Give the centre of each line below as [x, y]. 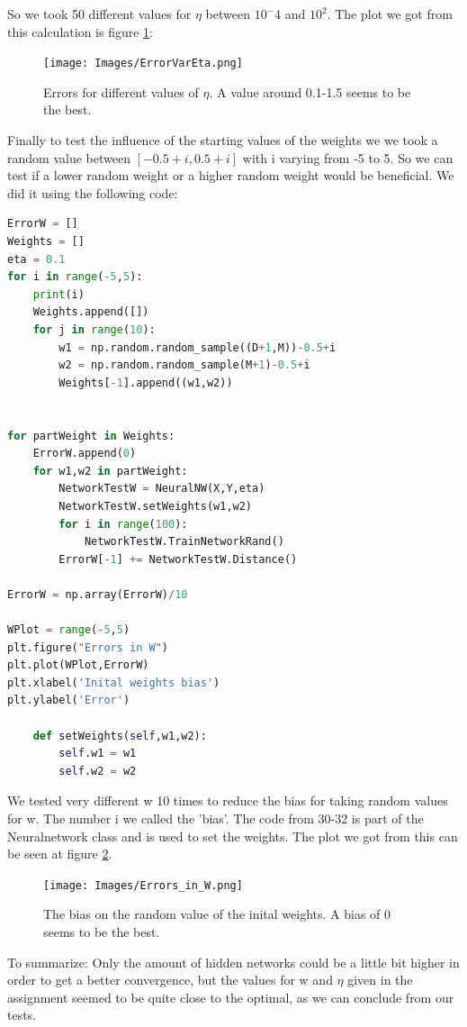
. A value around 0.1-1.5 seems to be [310, 91]
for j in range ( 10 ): [94, 329]
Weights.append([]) [91, 312]
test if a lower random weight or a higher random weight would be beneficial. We [231, 175]
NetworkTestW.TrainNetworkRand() [184, 542]
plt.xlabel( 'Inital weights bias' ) [114, 682]
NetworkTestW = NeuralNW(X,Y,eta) [162, 489]
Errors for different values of [121, 91]
